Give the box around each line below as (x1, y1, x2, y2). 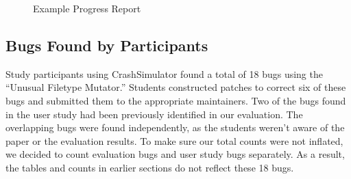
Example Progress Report (33, 1, 141, 15)
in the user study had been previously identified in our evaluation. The (5, 107, 303, 121)
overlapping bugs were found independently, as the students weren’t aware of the (5, 120, 345, 135)
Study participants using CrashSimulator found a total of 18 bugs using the (5, 66, 323, 81)
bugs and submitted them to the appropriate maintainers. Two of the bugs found (5, 93, 346, 107)
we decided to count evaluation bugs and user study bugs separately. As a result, (5, 147, 345, 161)
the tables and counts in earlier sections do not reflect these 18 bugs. (5, 160, 294, 174)
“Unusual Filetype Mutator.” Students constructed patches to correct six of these (5, 80, 346, 94)
